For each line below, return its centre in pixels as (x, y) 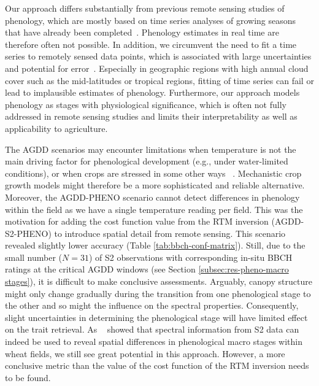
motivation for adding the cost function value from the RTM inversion (137, 221)
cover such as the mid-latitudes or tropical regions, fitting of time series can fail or (159, 80)
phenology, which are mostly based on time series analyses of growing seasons (151, 20)
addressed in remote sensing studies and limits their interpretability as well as (151, 116)
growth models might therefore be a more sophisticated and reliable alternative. (155, 185)
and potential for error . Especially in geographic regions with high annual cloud (157, 68)
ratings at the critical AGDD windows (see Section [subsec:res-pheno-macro (147, 269)
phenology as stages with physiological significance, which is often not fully (146, 104)
